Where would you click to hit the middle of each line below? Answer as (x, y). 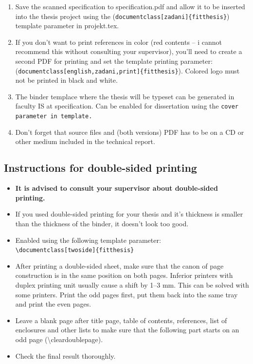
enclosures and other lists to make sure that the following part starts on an (127, 330)
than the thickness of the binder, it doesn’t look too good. (102, 223)
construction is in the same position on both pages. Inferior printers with (124, 275)
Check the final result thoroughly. (65, 355)
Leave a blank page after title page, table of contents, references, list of (121, 320)
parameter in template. (54, 117)
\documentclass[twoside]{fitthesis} (75, 250)
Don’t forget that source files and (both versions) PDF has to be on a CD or (130, 132)
